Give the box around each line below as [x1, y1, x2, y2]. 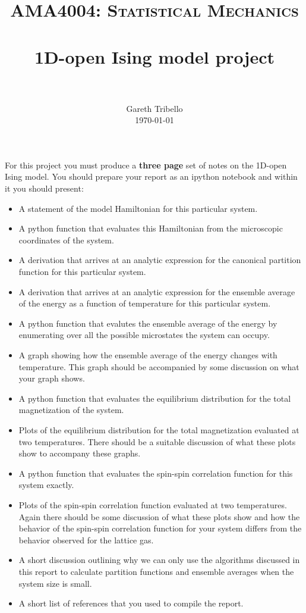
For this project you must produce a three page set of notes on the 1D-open [5, 158, 287, 171]
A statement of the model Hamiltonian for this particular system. [18, 202, 258, 214]
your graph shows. [18, 372, 85, 384]
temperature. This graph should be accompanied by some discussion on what [18, 360, 299, 373]
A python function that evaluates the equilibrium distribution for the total [18, 392, 291, 404]
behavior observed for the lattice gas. [18, 533, 154, 546]
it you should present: [5, 182, 84, 195]
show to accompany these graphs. [18, 447, 141, 459]
